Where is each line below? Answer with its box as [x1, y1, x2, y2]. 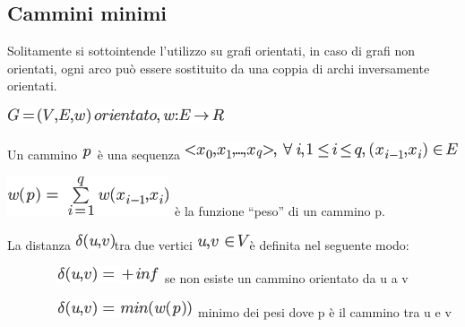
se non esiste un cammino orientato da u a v [164, 269, 409, 288]
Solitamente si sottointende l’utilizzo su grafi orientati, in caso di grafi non [7, 41, 416, 60]
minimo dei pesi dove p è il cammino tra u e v [197, 302, 452, 321]
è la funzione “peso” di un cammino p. [174, 202, 385, 220]
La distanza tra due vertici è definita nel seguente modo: [7, 235, 409, 254]
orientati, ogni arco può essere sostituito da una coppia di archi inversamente [7, 58, 430, 77]
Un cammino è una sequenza [7, 144, 181, 163]
